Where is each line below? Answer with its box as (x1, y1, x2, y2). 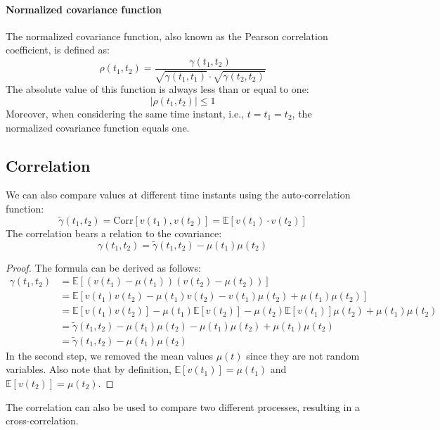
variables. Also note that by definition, (6, 362, 172, 377)
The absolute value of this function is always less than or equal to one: (6, 82, 309, 96)
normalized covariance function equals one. (6, 120, 190, 134)
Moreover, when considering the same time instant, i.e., (6, 106, 245, 121)
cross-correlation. (6, 413, 79, 428)
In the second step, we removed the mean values (6, 348, 213, 362)
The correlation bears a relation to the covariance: (6, 225, 222, 240)
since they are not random (246, 348, 360, 362)
